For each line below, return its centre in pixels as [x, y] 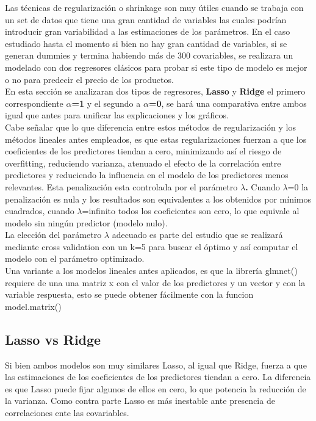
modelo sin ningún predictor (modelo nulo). [86, 222]
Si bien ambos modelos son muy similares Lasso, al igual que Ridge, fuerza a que [156, 365]
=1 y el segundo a [106, 103]
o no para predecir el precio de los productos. [89, 79]
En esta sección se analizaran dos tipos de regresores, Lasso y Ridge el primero [155, 91]
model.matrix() [33, 306]
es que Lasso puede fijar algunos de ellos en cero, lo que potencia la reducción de [156, 388]
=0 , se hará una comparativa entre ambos [228, 103]
